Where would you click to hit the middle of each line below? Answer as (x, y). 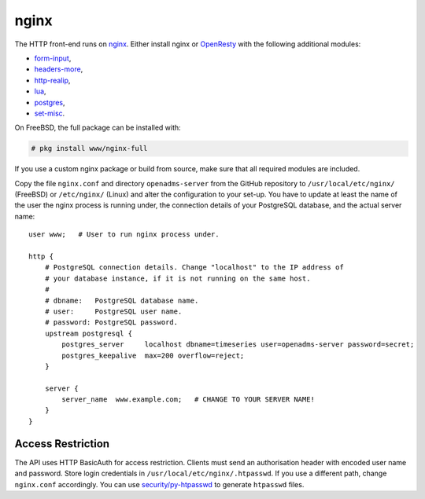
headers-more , (59, 69)
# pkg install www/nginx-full (89, 149)
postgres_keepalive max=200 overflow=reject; (153, 355)
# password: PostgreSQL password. (111, 323)
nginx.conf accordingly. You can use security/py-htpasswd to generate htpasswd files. (159, 484)
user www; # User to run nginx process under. (124, 235)
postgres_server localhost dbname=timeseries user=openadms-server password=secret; (238, 345)
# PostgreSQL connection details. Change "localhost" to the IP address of (194, 268)
